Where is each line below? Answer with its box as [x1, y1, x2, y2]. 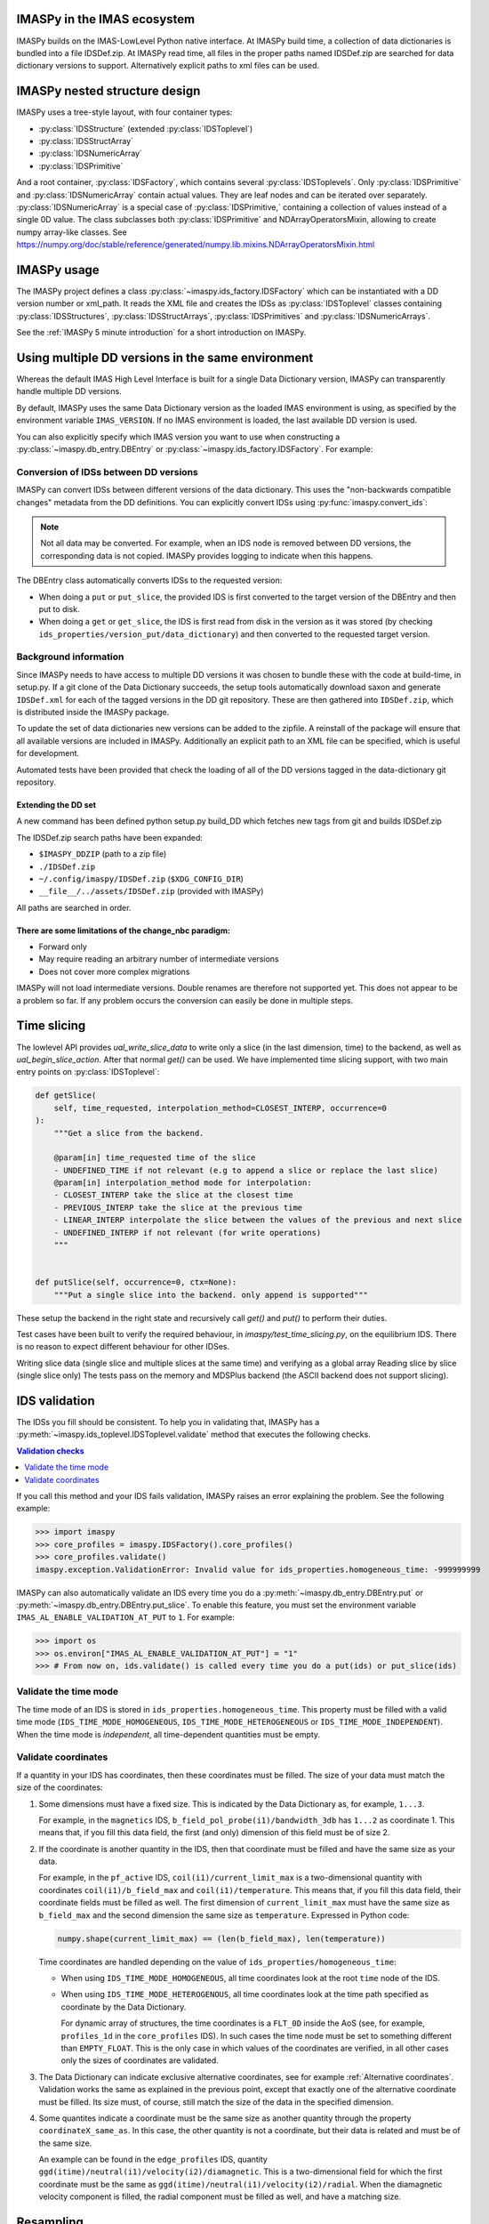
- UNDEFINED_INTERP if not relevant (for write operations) [53, 1228, 322, 1237]
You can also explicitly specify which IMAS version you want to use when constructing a [16, 431, 341, 442]
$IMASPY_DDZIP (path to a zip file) [38, 849, 167, 859]
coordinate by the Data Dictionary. [60, 2002, 187, 2012]
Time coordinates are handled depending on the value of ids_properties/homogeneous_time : [38, 1956, 397, 1967]
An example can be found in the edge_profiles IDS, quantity [38, 2154, 269, 2165]
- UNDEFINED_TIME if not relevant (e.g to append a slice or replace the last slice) [53, 1165, 439, 1175]
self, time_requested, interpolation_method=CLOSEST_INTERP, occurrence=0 [53, 1103, 387, 1113]
